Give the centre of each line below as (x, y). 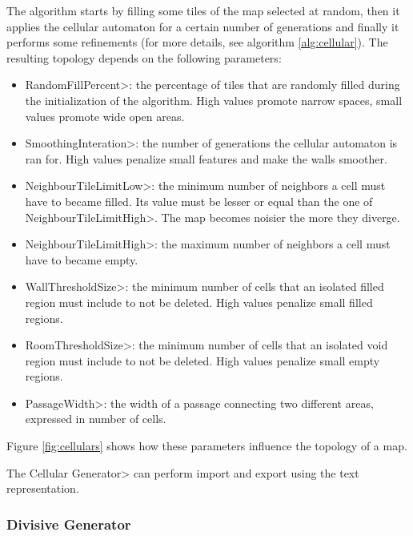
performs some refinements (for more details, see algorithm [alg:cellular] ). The (197, 42)
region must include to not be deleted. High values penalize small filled (199, 302)
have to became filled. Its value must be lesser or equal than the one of (199, 201)
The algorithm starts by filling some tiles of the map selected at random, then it (203, 10)
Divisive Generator (69, 524)
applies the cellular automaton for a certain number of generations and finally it (203, 26)
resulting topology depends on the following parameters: (144, 57)
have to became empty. (82, 259)
